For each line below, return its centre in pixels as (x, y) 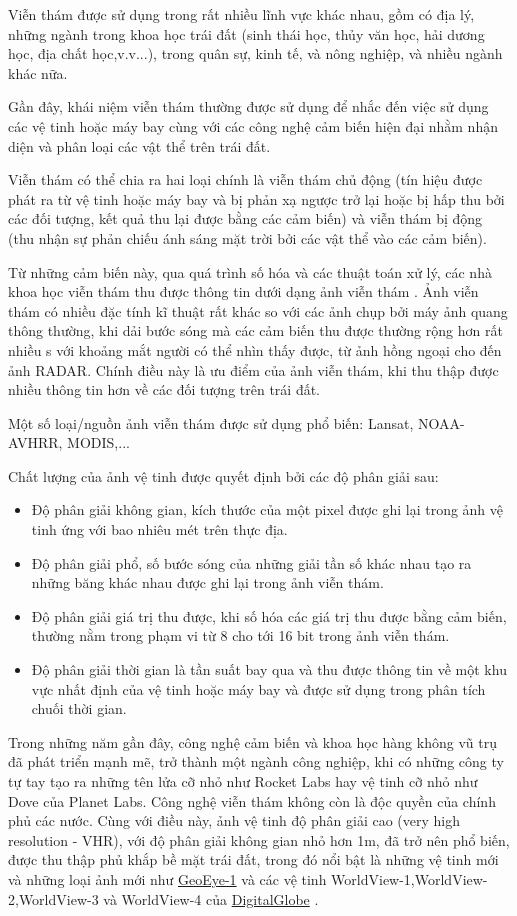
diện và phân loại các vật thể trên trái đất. (139, 145)
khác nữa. (38, 72)
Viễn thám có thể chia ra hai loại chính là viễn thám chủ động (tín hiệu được (245, 179)
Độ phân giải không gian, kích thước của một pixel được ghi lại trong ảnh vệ (267, 509)
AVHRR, (35, 442)
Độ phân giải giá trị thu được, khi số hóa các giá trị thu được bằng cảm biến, (269, 615)
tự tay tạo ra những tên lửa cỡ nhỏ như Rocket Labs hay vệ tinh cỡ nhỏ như (243, 781)
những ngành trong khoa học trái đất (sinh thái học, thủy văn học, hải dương (246, 33)
